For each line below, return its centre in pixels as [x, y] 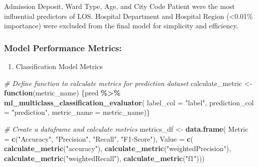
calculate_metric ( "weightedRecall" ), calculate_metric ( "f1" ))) [104, 158]
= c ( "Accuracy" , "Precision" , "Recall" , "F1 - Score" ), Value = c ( [99, 138]
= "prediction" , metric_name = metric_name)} [77, 112]
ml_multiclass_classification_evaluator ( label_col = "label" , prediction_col [129, 102]
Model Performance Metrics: [63, 47]
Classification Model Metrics [59, 66]
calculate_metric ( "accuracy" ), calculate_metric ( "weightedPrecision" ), [118, 148]
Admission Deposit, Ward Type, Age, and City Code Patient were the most [120, 6]
